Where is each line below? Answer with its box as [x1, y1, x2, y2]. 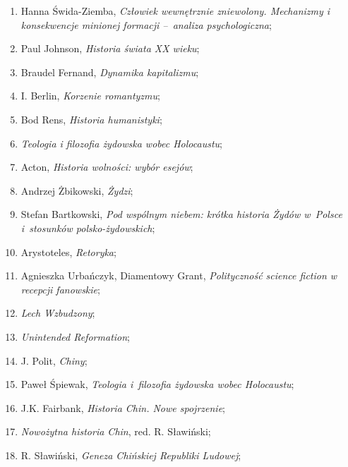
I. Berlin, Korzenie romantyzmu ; [20, 88, 160, 103]
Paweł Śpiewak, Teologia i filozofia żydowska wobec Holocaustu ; [20, 377, 294, 392]
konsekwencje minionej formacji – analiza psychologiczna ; [20, 17, 272, 32]
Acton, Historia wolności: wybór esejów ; [20, 159, 193, 174]
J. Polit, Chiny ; [20, 353, 88, 368]
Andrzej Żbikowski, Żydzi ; [20, 183, 133, 198]
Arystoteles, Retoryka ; [20, 244, 116, 259]
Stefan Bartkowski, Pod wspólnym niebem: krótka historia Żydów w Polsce [20, 207, 342, 222]
